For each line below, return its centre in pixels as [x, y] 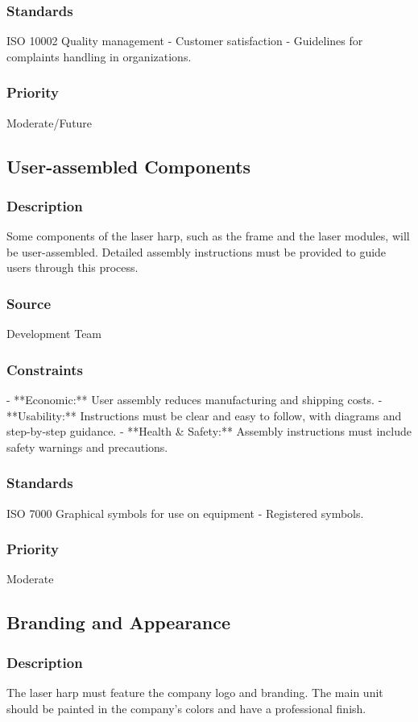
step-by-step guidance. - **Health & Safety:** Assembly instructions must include [209, 431]
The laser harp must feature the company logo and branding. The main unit [195, 693]
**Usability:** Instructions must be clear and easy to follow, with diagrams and [204, 415]
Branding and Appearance [119, 622]
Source [29, 303]
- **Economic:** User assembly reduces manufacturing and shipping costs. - [195, 400]
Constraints [45, 369]
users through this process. [72, 267]
